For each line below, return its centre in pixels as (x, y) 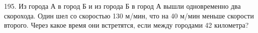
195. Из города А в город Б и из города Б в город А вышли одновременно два (123, 6)
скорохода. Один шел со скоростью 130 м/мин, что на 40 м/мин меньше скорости (129, 15)
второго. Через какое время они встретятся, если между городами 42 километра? (127, 25)
